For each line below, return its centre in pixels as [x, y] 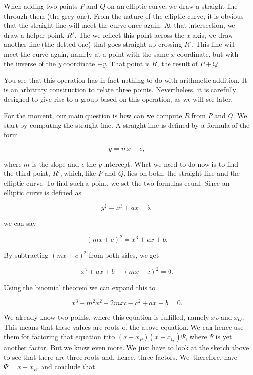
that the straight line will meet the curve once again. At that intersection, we [120, 25]
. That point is [128, 63]
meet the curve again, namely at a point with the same [86, 53]
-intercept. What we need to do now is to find [170, 163]
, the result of [177, 63]
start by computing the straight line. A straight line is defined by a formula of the [127, 125]
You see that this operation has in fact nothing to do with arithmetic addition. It [126, 80]
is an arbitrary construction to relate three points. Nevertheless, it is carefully [120, 89]
